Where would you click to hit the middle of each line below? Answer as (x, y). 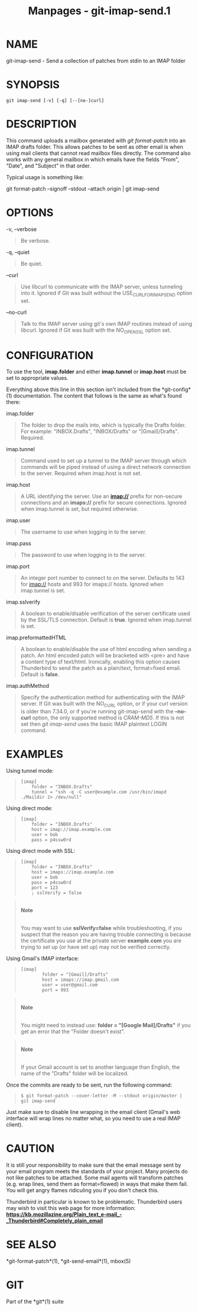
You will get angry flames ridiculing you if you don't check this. (83, 1190)
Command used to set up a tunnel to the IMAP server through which (103, 461)
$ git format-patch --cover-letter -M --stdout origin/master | (101, 1096)
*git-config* (176, 389)
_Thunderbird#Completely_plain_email (55, 1220)
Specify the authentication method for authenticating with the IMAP (103, 697)
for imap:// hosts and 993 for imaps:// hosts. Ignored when (92, 584)
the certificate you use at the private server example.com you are (101, 941)
